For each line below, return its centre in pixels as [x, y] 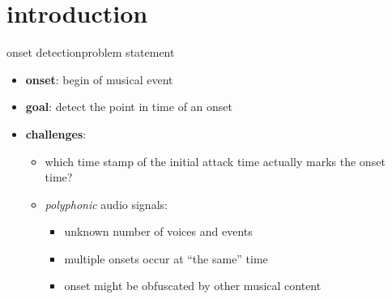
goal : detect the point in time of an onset [129, 107]
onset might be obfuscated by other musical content [193, 286]
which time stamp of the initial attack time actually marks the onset [215, 161]
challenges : [56, 133]
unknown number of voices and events [158, 231]
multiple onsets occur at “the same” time [166, 258]
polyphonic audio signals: [106, 204]
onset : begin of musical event [99, 79]
